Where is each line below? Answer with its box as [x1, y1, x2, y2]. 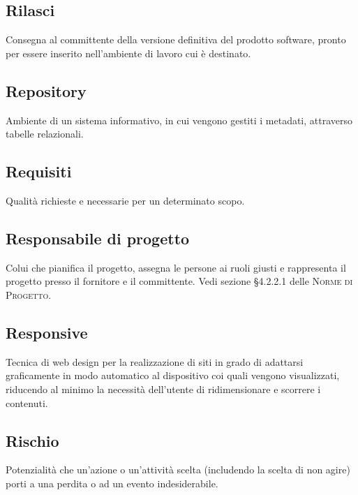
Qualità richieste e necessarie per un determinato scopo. [6, 193, 245, 207]
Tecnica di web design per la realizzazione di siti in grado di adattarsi [6, 354, 304, 369]
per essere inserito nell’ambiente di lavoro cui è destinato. [6, 45, 251, 60]
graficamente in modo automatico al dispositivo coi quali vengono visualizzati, [6, 368, 340, 383]
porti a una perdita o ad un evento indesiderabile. [6, 475, 218, 490]
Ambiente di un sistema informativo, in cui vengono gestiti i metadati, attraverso [6, 112, 353, 127]
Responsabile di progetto [6, 227, 190, 249]
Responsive [6, 321, 88, 343]
